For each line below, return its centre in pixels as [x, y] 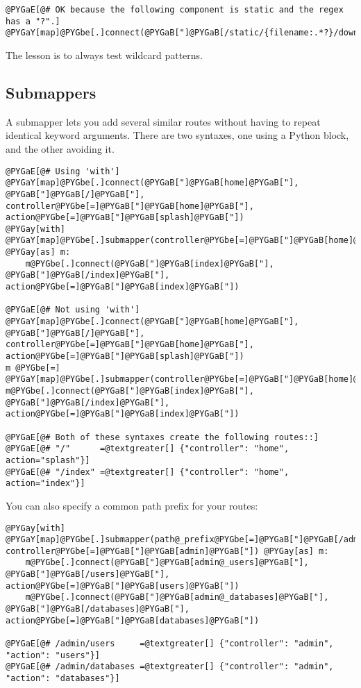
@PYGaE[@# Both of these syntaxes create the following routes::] [162, 437]
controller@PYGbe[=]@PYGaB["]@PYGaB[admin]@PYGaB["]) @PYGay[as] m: [167, 551]
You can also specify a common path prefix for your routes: [132, 505]
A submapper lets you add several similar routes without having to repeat [163, 121]
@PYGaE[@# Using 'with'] [63, 171]
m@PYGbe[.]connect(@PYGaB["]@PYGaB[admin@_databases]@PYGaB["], [177, 597]
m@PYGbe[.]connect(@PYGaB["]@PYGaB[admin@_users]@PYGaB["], [167, 563]
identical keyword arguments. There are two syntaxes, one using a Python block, [177, 135]
